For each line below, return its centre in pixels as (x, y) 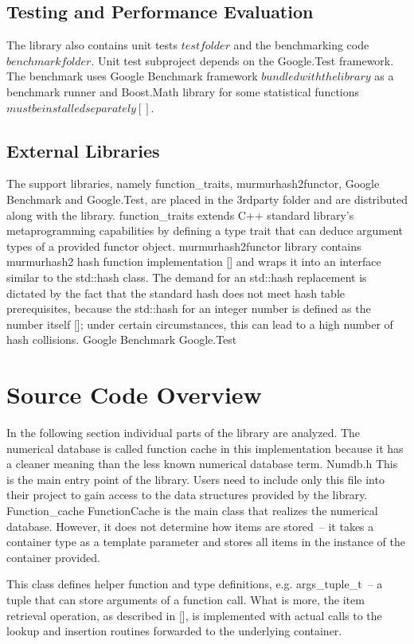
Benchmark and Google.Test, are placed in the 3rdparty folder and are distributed (207, 199)
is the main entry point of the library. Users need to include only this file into (195, 479)
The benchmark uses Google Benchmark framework (132, 76)
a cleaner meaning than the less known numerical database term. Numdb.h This (202, 464)
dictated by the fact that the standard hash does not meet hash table (176, 293)
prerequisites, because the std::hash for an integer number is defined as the (189, 308)
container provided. (53, 557)
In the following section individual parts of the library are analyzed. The (184, 433)
